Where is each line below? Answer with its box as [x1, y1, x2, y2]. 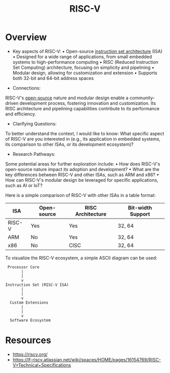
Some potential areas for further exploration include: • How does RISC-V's [5, 160, 160, 167]
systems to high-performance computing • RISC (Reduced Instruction [12, 59, 158, 65]
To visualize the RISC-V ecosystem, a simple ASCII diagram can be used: [5, 255, 158, 261]
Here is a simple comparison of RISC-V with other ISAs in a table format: [5, 192, 156, 198]
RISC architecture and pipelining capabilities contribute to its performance [5, 105, 160, 111]
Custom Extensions [10, 300, 49, 305]
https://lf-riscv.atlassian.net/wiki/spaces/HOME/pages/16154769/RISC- [12, 356, 161, 362]
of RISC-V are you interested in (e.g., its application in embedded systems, [5, 136, 161, 142]
